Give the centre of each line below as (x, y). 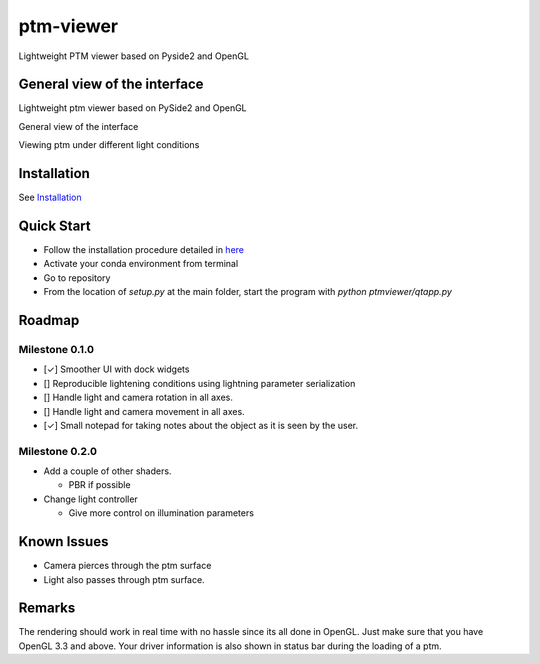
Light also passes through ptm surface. (124, 579)
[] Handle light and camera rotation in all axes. (138, 397)
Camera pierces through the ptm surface (127, 566)
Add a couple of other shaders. (107, 471)
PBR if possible (99, 485)
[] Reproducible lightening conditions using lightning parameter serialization (199, 383)
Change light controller (91, 499)
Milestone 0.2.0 (58, 451)
